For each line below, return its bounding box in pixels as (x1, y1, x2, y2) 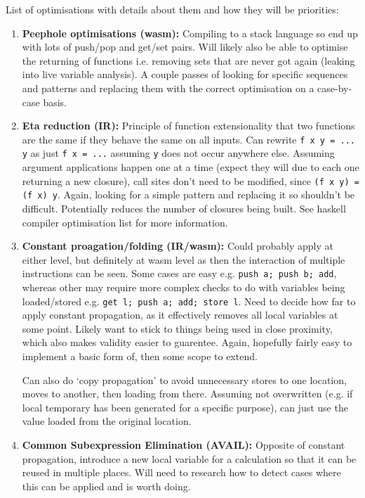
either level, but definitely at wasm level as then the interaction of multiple (22, 252, 345, 267)
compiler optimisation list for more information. (22, 215, 228, 229)
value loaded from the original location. (22, 414, 192, 428)
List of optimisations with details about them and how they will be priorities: (6, 2, 339, 16)
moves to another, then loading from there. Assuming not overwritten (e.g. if (22, 386, 353, 401)
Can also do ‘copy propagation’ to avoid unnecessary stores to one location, (22, 372, 347, 387)
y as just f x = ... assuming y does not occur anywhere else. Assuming (22, 146, 335, 160)
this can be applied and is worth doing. (22, 478, 191, 493)
